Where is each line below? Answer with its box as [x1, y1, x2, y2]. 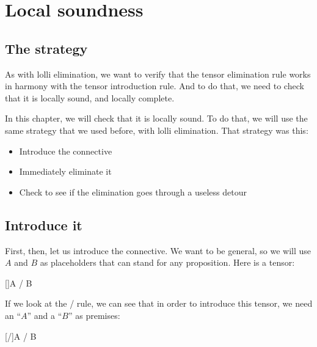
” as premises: [68, 309, 120, 321]
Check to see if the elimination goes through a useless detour [19, 185, 247, 198]
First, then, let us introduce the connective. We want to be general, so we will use [5, 244, 312, 257]
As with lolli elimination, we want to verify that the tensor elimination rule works [5, 67, 311, 80]
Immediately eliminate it [19, 165, 112, 178]
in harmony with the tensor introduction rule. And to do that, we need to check [5, 79, 304, 92]
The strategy [5, 38, 88, 57]
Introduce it [5, 215, 82, 234]
